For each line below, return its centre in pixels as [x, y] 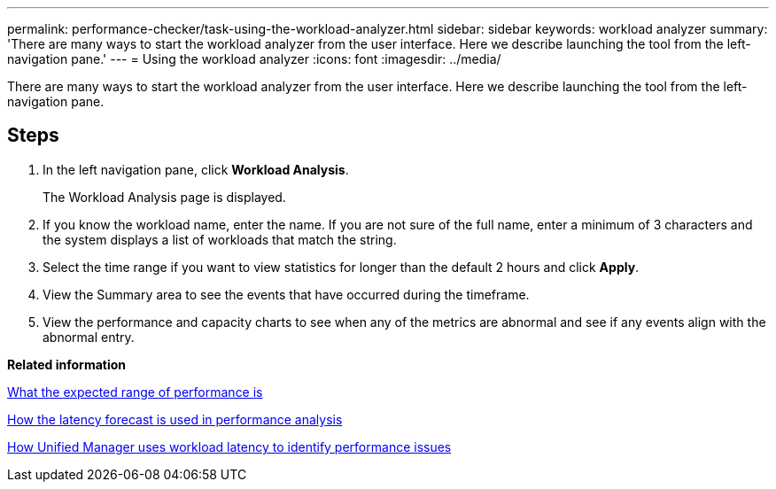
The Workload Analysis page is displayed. [164, 197]
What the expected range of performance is [135, 392]
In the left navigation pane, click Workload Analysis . [196, 169]
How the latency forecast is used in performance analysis [175, 419]
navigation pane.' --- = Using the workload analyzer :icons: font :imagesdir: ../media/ [254, 59]
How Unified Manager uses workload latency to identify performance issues [229, 446]
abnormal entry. [89, 337]
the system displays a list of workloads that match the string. [220, 239]
